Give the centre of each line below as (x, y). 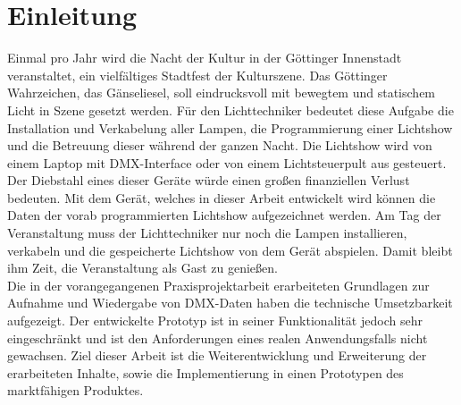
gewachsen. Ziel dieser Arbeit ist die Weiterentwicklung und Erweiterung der (217, 355)
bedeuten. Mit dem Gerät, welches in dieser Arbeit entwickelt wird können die (222, 197)
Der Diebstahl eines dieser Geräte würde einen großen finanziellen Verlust (209, 180)
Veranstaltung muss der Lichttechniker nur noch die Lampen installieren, (207, 233)
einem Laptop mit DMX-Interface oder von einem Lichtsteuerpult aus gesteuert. (227, 162)
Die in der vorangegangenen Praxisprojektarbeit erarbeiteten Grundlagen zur (218, 285)
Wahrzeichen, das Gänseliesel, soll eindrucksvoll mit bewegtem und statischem (222, 93)
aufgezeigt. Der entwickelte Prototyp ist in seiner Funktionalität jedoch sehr (215, 321)
